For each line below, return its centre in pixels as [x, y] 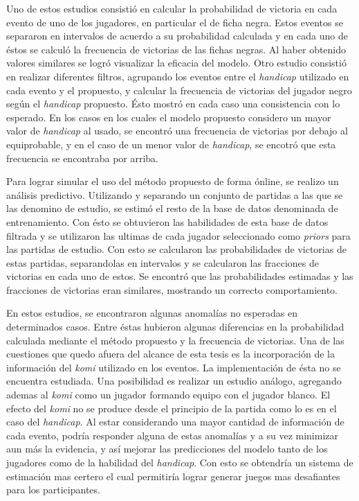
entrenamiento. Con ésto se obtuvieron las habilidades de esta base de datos [167, 221]
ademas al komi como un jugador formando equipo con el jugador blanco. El [168, 395]
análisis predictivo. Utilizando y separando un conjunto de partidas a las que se [175, 194]
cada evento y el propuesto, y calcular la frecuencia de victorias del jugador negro [179, 90]
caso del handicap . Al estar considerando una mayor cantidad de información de [175, 422]
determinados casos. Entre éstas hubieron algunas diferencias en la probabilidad [175, 327]
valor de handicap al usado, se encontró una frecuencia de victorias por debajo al [177, 131]
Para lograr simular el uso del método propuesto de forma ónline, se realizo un [173, 181]
